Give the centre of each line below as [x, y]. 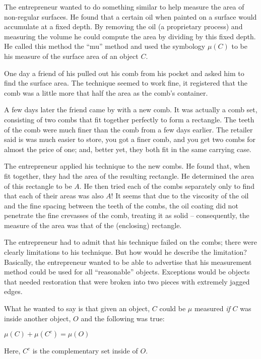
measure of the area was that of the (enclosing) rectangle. [93, 225]
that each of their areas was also [54, 196]
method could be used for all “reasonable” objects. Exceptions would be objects [127, 272]
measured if [212, 308]
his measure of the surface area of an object [71, 56]
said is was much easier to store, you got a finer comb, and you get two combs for [130, 139]
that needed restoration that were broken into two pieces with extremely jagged [127, 281]
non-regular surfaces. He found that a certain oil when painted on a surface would [130, 16]
